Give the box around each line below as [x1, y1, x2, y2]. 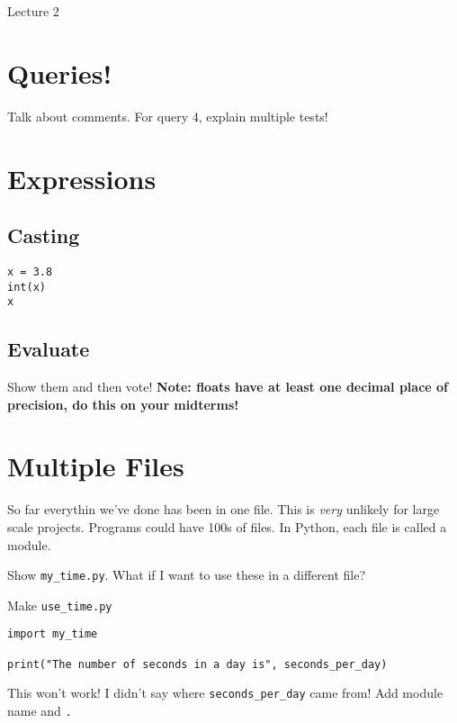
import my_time [7, 628, 98, 641]
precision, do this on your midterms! [7, 394, 239, 413]
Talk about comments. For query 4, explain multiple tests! [7, 106, 328, 125]
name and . [7, 701, 72, 720]
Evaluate [7, 335, 90, 363]
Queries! [7, 54, 112, 91]
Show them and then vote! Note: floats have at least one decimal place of [7, 377, 449, 396]
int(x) [7, 280, 46, 294]
